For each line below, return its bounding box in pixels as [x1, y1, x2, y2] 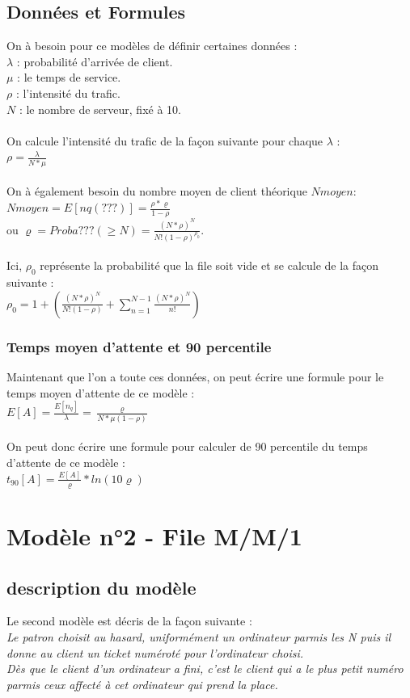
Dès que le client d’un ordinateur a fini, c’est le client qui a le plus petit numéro [6, 660, 404, 677]
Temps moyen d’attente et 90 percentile [6, 336, 272, 356]
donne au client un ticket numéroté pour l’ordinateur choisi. [6, 644, 304, 661]
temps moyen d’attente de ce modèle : [6, 384, 195, 401]
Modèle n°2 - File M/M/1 [6, 519, 302, 552]
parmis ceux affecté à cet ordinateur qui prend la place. [6, 675, 278, 692]
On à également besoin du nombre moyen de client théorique [6, 183, 307, 200]
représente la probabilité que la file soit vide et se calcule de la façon [40, 257, 379, 274]
